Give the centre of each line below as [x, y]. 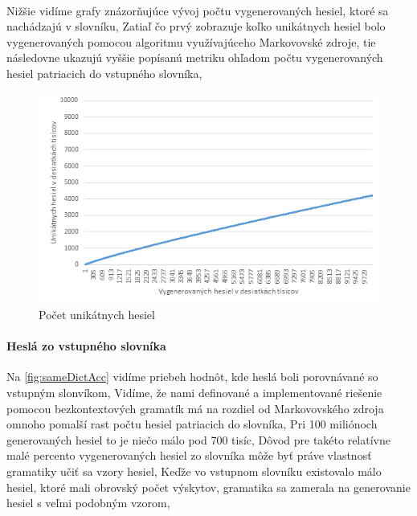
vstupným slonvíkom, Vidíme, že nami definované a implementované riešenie [194, 393]
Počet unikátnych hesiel [97, 315]
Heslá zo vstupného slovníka [86, 346]
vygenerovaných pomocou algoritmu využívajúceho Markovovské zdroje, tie [191, 41]
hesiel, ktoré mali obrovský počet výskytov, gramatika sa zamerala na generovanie [208, 487]
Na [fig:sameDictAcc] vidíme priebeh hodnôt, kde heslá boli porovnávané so [192, 377]
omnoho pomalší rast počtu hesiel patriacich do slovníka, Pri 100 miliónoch [192, 424]
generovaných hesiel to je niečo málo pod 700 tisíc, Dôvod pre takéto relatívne [198, 439]
